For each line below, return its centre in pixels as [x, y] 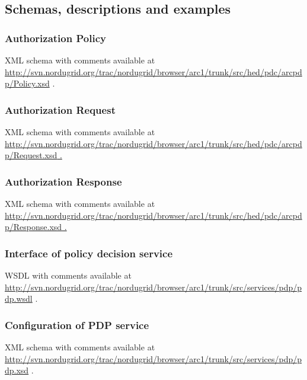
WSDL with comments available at [68, 275]
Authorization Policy [55, 38]
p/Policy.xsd [27, 83]
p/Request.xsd [31, 155]
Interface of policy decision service [89, 253]
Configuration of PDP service [77, 325]
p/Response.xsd [33, 227]
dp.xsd [17, 370]
